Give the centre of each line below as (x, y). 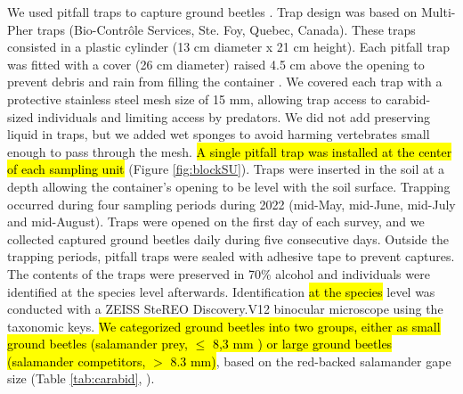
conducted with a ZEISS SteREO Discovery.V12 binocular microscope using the (225, 309)
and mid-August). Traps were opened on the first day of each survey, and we (216, 222)
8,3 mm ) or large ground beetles (302, 344)
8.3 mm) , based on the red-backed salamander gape (311, 361)
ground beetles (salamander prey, (97, 344)
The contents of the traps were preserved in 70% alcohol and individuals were (219, 273)
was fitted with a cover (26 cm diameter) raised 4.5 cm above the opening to (216, 64)
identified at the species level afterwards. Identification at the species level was (221, 291)
